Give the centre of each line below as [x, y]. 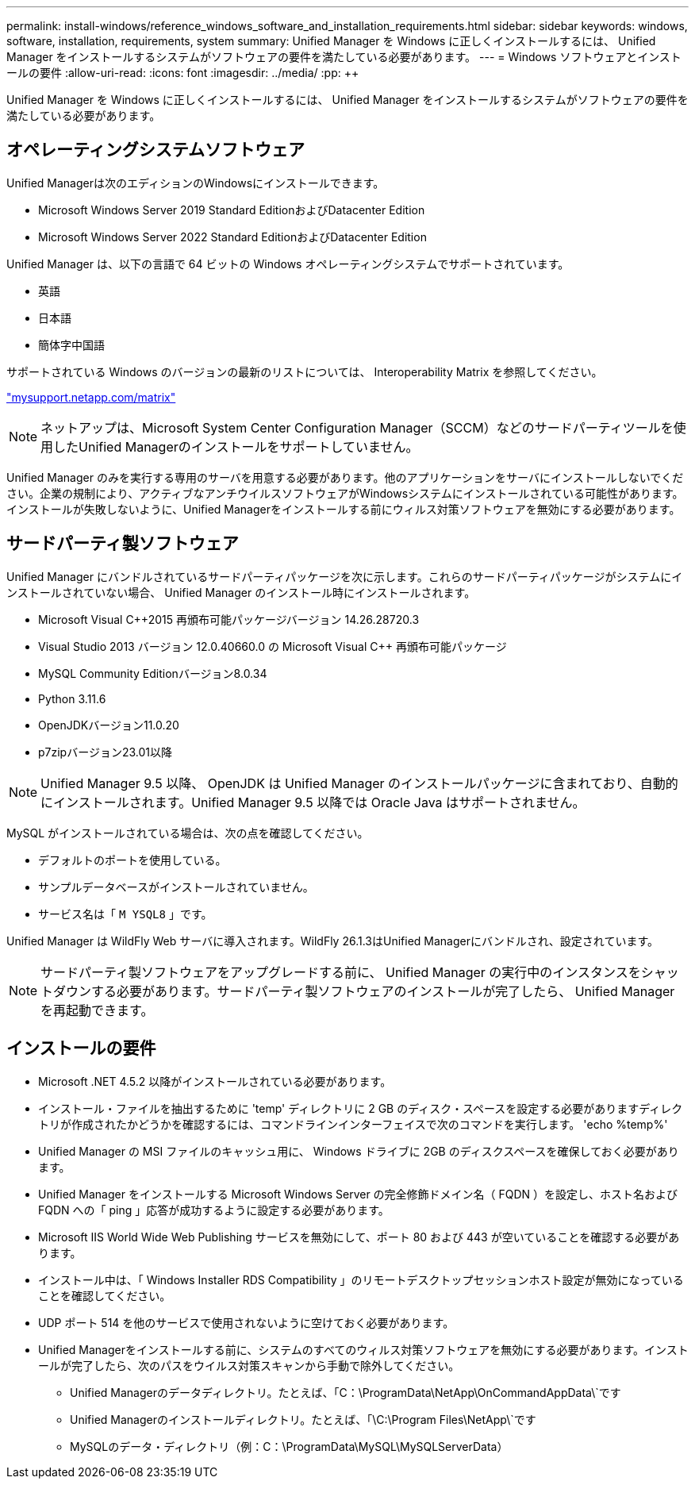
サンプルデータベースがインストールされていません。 [176, 887]
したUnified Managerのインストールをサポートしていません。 [236, 446]
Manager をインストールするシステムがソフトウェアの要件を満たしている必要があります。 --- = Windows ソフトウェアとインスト [344, 57]
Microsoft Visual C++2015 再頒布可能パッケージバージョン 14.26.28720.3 [229, 619]
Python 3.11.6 [72, 698]
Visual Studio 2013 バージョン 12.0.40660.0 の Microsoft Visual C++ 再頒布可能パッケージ [273, 646]
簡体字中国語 [71, 344]
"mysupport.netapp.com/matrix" [91, 397]
